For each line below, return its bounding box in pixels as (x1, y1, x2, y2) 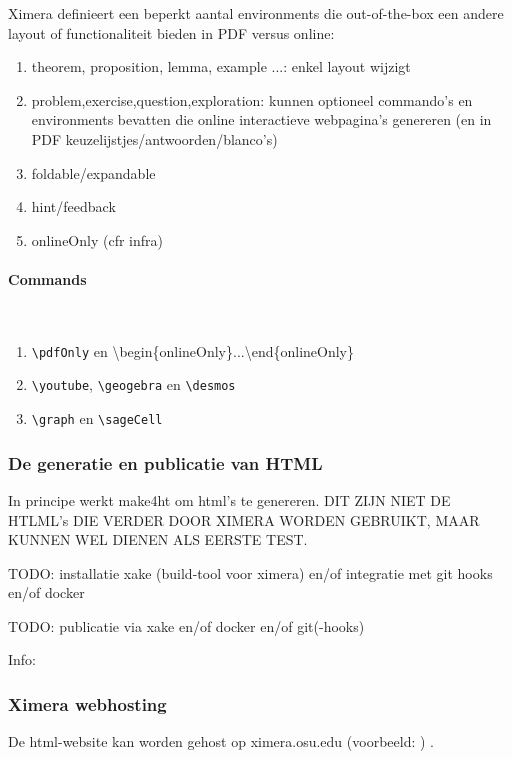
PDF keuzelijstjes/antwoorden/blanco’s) (31, 128, 278, 149)
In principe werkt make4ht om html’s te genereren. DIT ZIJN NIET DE (8, 489, 451, 510)
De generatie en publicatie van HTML (8, 450, 323, 475)
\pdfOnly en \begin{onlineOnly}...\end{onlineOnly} (31, 340, 354, 361)
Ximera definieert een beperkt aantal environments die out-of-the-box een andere (8, 3, 504, 23)
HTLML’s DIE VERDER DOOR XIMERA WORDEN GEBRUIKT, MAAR (8, 509, 480, 530)
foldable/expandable (31, 162, 156, 183)
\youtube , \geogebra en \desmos (31, 374, 236, 395)
